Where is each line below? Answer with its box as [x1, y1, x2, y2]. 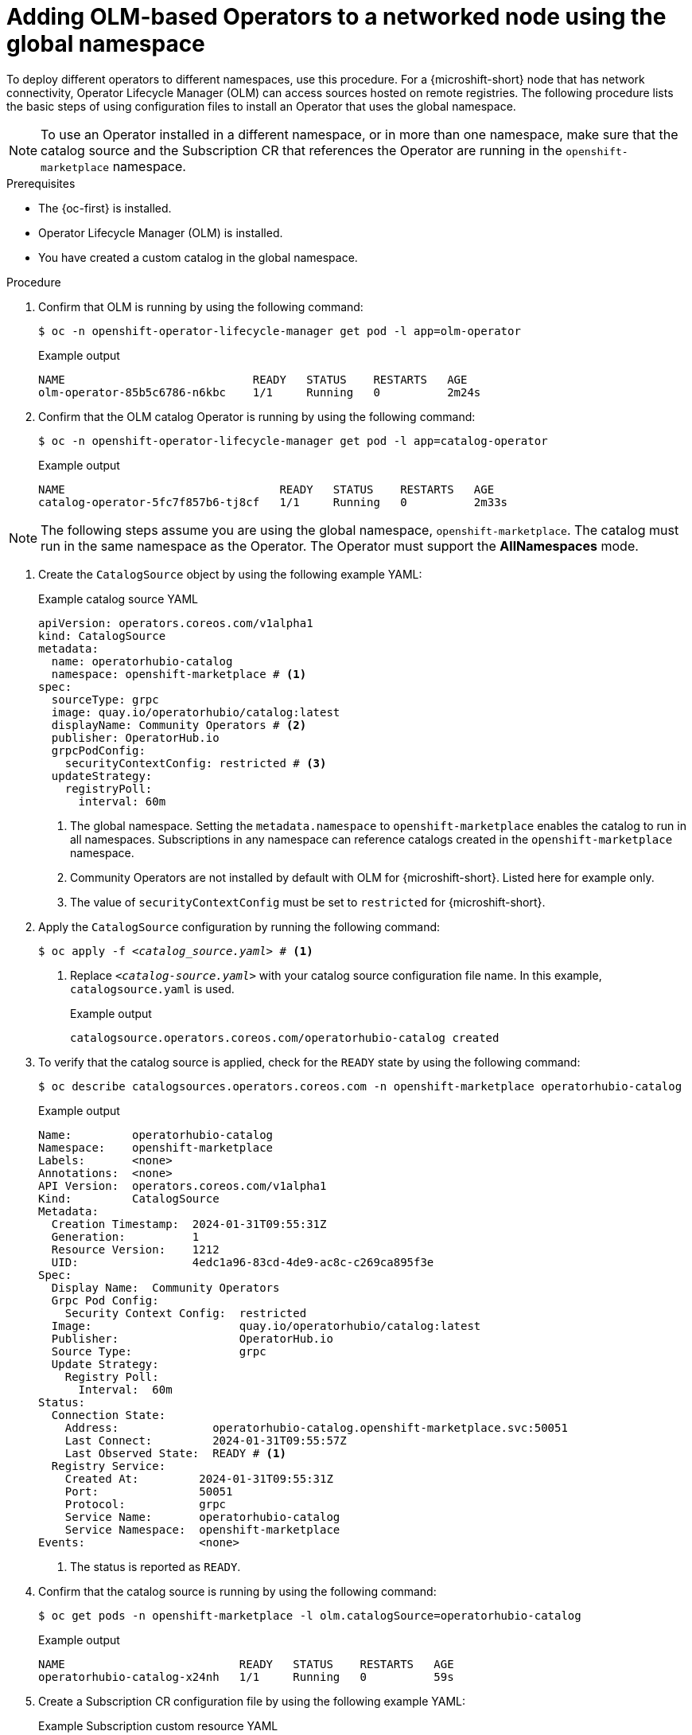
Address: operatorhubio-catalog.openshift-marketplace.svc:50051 [64, 1421, 568, 1434]
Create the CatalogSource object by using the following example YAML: [38, 567, 422, 581]
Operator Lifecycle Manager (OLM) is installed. [38, 225, 283, 240]
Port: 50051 [64, 1484, 233, 1498]
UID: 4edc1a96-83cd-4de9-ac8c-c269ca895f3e [51, 1255, 434, 1269]
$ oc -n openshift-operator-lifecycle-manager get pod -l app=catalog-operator [38, 434, 548, 447]
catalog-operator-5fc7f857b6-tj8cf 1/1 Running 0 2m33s [38, 495, 508, 509]
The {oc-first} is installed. [38, 201, 172, 215]
